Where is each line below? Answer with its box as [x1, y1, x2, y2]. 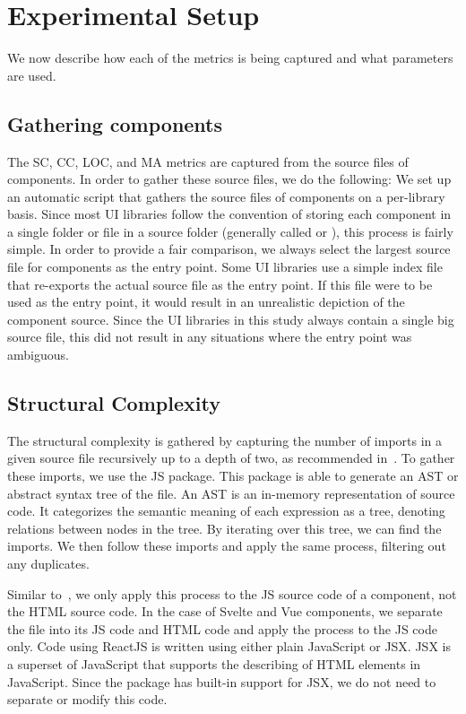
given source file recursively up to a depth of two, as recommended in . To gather [7, 448, 455, 467]
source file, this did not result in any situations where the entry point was [7, 327, 412, 346]
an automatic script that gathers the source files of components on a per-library [7, 187, 445, 205]
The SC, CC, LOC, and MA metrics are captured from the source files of [7, 152, 409, 170]
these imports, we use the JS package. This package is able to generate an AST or [7, 466, 459, 485]
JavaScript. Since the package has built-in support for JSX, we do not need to [7, 672, 436, 691]
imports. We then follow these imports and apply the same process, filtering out [7, 536, 446, 555]
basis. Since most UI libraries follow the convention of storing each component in [7, 205, 452, 223]
